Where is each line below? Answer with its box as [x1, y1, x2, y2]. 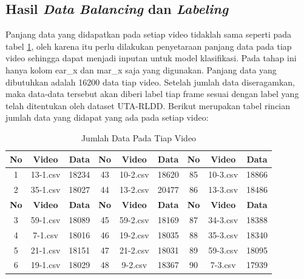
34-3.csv [208, 213, 238, 226]
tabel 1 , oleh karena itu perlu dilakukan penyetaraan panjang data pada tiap [5, 39, 292, 52]
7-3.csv [210, 258, 236, 271]
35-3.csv [208, 228, 238, 241]
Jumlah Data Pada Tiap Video [81, 131, 197, 144]
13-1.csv [30, 168, 61, 181]
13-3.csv [208, 183, 238, 196]
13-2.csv [120, 183, 149, 196]
